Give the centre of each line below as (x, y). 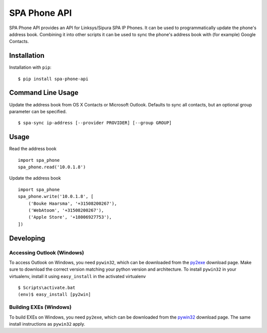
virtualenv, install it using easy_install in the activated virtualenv (77, 276)
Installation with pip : (30, 67)
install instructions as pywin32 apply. (47, 324)
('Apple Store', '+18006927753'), (70, 217)
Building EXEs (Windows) (40, 307)
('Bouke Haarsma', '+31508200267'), (72, 203)
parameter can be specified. (38, 111)
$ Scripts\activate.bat (47, 288)
